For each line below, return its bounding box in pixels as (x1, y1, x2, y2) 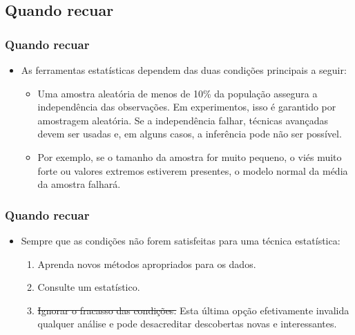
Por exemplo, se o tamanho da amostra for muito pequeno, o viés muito (37, 149, 342, 164)
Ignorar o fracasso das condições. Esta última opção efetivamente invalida (37, 303, 349, 317)
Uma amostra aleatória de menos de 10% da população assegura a (37, 86, 318, 100)
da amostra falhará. (37, 177, 121, 191)
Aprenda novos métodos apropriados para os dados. (37, 256, 256, 271)
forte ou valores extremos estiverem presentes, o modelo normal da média (37, 163, 348, 178)
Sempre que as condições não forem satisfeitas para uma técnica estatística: (21, 233, 340, 247)
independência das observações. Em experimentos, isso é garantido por (37, 99, 336, 114)
